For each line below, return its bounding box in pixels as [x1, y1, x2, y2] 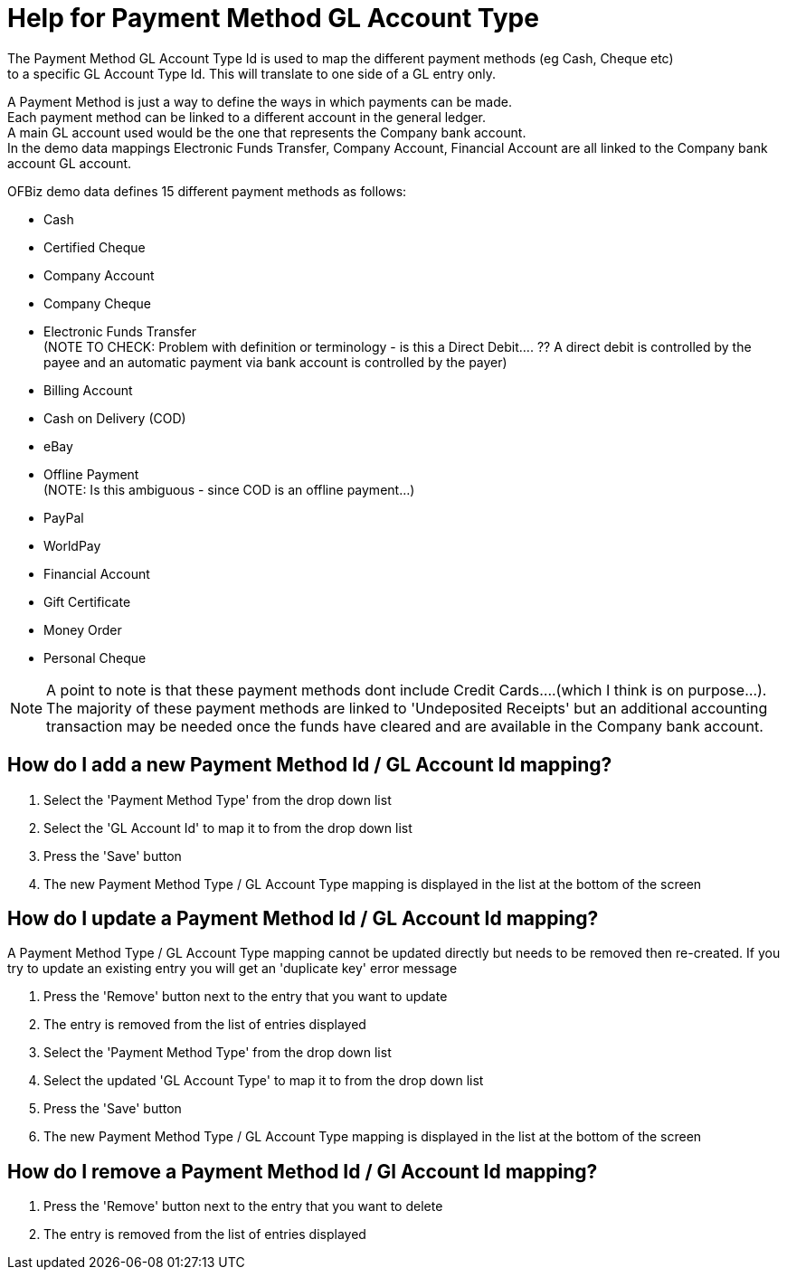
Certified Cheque [43, 239, 146, 255]
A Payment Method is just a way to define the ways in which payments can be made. [7, 93, 512, 109]
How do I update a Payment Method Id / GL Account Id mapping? [7, 907, 599, 931]
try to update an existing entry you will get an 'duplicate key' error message [7, 960, 458, 977]
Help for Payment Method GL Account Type [7, 3, 539, 33]
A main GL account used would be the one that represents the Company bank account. [7, 124, 526, 140]
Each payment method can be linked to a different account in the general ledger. [7, 109, 487, 125]
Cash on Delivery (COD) [43, 410, 186, 426]
